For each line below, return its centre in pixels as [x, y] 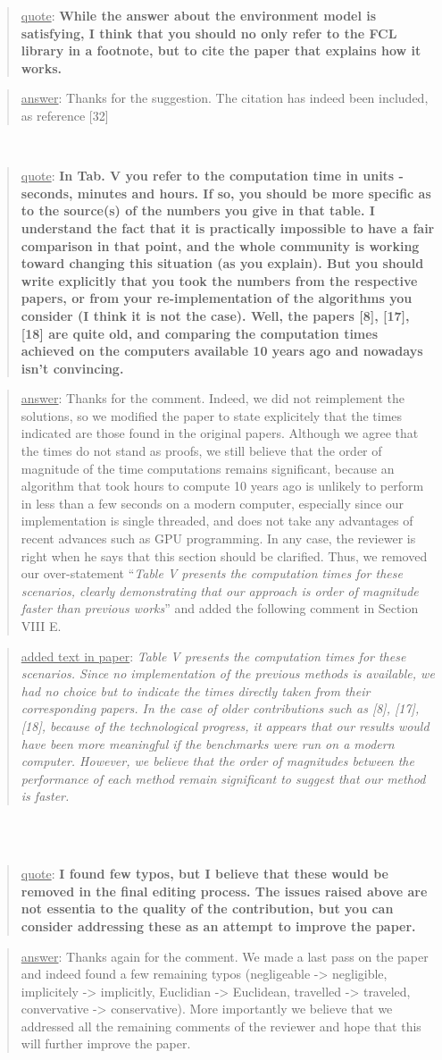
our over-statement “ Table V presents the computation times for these [212, 573]
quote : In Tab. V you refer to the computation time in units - [212, 176]
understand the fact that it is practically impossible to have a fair [228, 227]
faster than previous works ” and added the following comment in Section [220, 608]
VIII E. [41, 626]
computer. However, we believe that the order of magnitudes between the [217, 761]
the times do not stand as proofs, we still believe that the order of [201, 451]
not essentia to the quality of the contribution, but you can [207, 909]
